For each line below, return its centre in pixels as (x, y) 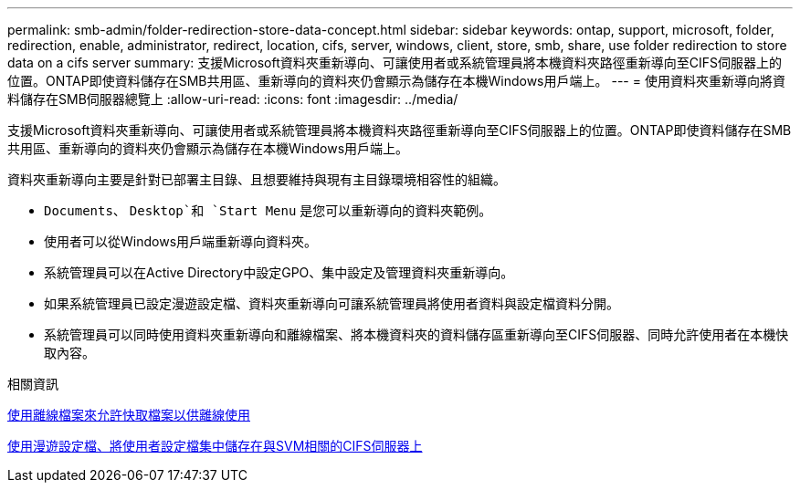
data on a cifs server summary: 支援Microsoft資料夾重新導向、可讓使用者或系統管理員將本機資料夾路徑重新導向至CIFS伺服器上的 (395, 63)
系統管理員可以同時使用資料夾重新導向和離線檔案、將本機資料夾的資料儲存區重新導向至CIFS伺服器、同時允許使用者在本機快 (416, 334)
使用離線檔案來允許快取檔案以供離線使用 (129, 415)
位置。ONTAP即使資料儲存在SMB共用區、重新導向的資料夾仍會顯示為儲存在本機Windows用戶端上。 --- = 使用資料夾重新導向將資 (396, 81)
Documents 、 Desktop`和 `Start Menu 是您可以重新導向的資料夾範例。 (268, 210)
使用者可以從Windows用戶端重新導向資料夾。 (181, 241)
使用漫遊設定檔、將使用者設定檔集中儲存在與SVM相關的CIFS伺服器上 (215, 446)
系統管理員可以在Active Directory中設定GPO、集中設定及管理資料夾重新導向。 (279, 272)
